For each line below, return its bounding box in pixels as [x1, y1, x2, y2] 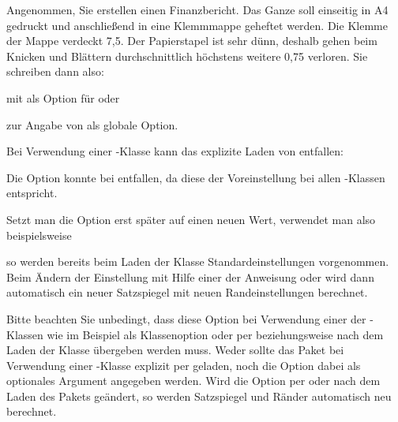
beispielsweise [6, 226, 72, 243]
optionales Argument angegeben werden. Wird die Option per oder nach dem [6, 372, 381, 389]
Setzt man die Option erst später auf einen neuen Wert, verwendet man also [6, 211, 376, 227]
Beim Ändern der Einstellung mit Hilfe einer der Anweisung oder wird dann [6, 268, 374, 285]
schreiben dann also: [6, 63, 104, 80]
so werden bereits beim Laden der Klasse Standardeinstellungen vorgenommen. [6, 253, 389, 270]
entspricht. [6, 185, 58, 201]
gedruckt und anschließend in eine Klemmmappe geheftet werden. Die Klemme [6, 17, 388, 33]
